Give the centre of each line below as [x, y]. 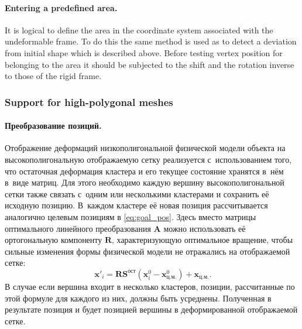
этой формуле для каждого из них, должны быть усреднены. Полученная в [138, 298]
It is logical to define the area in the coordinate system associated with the [139, 30]
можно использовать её [205, 228]
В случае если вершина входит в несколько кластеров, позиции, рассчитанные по [150, 286]
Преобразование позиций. [53, 126]
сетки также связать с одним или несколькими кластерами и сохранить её [137, 193]
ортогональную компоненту [54, 240]
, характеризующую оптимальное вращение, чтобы [203, 240]
